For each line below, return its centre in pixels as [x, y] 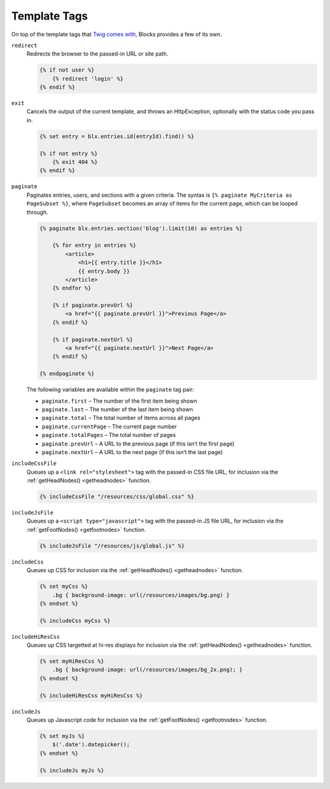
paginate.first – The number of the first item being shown [119, 401]
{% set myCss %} [64, 586]
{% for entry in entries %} [94, 245]
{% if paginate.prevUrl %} [93, 305]
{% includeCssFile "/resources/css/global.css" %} [117, 497]
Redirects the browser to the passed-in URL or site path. [97, 54]
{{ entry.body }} [104, 271]
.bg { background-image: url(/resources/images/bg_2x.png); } [147, 670]
